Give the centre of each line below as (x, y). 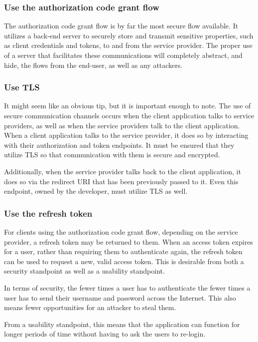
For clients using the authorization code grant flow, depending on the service (121, 231)
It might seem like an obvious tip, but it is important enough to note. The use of (128, 106)
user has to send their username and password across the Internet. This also (120, 297)
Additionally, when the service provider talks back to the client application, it (123, 171)
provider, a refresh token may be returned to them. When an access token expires (129, 241)
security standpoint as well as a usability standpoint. (84, 271)
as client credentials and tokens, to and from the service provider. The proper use (128, 45)
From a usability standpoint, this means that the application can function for (122, 324)
